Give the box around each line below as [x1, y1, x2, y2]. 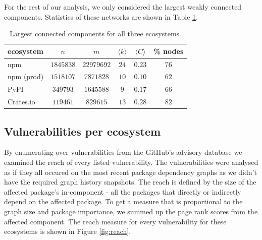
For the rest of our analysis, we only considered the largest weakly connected [4, 2, 242, 12]
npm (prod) [8, 71, 44, 82]
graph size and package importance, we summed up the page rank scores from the [4, 206, 258, 217]
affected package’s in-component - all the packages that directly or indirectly [4, 186, 241, 197]
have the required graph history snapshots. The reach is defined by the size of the [4, 176, 256, 187]
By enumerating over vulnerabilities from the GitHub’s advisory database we [4, 147, 242, 157]
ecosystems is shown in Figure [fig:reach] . [4, 226, 131, 236]
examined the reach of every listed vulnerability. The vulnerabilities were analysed [4, 157, 258, 167]
